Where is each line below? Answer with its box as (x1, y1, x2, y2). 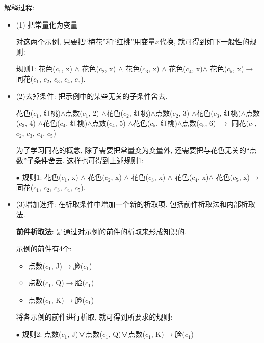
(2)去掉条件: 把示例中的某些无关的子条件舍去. (16, 90, 168, 101)
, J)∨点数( (67, 329, 102, 339)
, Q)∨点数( (108, 329, 145, 339)
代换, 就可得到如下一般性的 (159, 36, 250, 47)
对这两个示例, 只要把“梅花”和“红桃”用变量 (16, 36, 155, 47)
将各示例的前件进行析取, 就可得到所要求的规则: (16, 311, 173, 322)
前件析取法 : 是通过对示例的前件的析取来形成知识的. (16, 226, 187, 236)
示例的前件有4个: (16, 243, 72, 254)
